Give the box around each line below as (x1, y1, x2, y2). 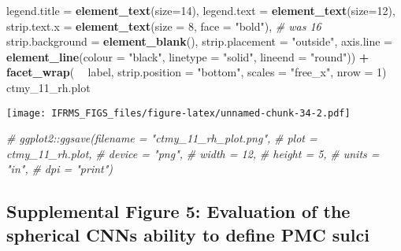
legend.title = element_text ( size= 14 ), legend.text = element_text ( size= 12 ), (6, 2, 395, 18)
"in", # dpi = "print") (6, 161, 113, 177)
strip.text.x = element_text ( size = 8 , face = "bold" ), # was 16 (6, 17, 321, 34)
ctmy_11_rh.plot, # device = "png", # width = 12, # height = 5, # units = (6, 145, 380, 161)
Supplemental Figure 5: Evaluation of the (6, 199, 351, 223)
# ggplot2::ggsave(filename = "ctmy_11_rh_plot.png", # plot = (6, 130, 317, 146)
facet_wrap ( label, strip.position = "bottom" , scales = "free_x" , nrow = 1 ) (6, 64, 387, 80)
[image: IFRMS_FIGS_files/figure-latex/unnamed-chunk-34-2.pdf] (6, 107, 351, 119)
